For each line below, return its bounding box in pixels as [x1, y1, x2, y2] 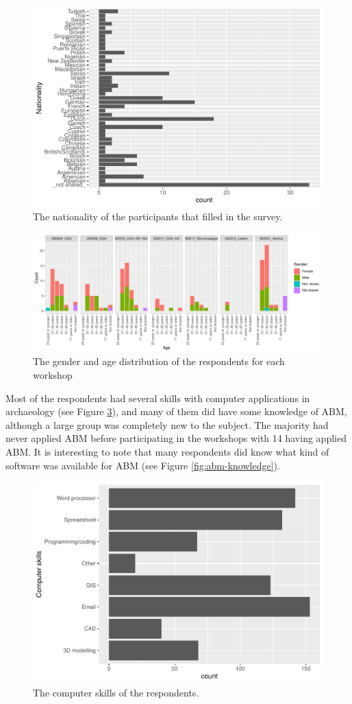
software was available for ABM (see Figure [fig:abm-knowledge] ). [5, 458, 280, 472]
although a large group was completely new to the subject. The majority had [5, 417, 329, 432]
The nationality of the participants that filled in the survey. [33, 209, 283, 224]
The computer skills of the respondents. [33, 685, 199, 700]
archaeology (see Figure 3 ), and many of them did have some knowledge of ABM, [5, 404, 347, 419]
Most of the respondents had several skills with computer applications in [5, 390, 310, 405]
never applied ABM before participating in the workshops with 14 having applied [5, 431, 347, 445]
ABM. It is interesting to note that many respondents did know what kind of [5, 444, 329, 458]
